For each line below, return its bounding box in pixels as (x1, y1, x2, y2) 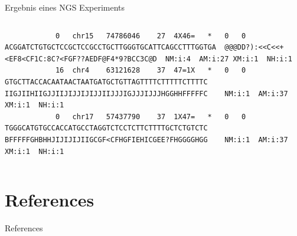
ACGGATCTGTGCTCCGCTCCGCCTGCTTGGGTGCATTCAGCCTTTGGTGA (5, 43, 216, 52)
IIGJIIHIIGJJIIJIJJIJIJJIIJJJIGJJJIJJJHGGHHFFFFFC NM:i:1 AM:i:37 (5, 89, 288, 98)
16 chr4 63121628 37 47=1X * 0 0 (55, 66, 246, 75)
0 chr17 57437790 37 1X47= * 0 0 (55, 112, 246, 121)
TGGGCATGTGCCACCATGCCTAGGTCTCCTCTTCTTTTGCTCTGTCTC (5, 124, 208, 133)
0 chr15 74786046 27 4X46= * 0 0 (55, 31, 246, 40)
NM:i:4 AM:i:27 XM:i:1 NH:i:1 (165, 54, 292, 63)
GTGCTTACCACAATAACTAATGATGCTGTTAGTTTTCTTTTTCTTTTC (5, 77, 208, 86)
